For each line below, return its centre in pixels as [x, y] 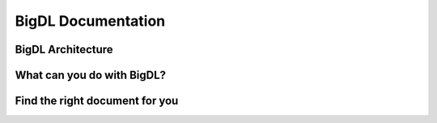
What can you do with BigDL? [90, 75]
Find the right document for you [97, 101]
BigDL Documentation [90, 21]
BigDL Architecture [64, 49]
